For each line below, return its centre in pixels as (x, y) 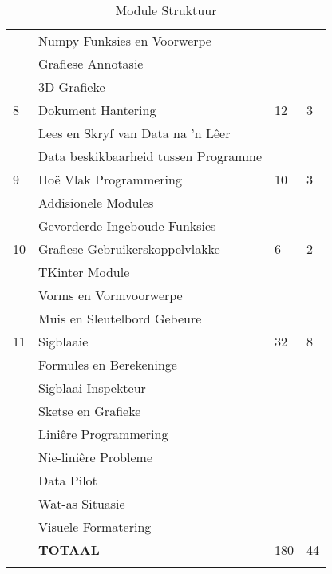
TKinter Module (84, 272)
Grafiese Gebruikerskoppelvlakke (129, 249)
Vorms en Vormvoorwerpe (111, 295)
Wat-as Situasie (82, 503)
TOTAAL (69, 550)
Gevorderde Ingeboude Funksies (127, 226)
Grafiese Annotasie (91, 63)
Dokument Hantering (97, 110)
